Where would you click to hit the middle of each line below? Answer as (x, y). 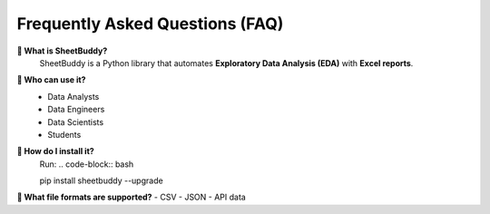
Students (64, 134)
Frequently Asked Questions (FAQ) (150, 24)
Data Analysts (73, 96)
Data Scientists (76, 122)
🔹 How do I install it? (55, 151)
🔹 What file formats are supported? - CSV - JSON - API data (132, 197)
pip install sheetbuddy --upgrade (101, 180)
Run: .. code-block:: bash (87, 164)
